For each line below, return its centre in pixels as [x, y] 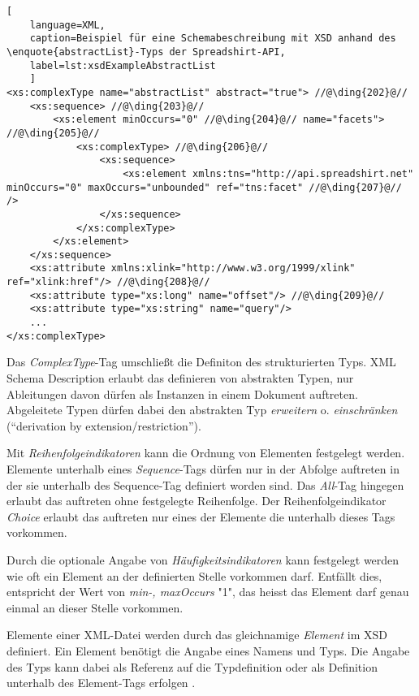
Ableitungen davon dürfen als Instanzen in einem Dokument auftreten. [182, 393]
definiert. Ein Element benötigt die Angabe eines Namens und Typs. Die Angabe [208, 650]
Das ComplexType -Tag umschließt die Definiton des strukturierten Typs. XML [201, 362]
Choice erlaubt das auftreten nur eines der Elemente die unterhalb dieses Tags [201, 516]
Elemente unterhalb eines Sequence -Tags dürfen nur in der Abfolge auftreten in [203, 468]
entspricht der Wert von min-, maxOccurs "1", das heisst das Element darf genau [208, 592]
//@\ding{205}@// [53, 133]
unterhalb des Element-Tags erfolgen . [101, 683]
